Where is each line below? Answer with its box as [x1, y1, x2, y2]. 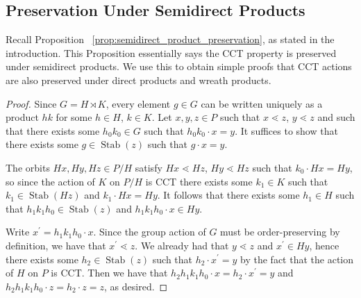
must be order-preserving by [220, 224, 340, 239]
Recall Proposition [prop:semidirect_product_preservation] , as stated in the [6, 32, 335, 47]
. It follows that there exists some [157, 188, 300, 202]
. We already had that [135, 238, 229, 252]
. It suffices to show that [235, 123, 338, 138]
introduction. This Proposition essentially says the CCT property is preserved [6, 45, 337, 60]
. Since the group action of [93, 224, 206, 239]
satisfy [135, 160, 162, 174]
